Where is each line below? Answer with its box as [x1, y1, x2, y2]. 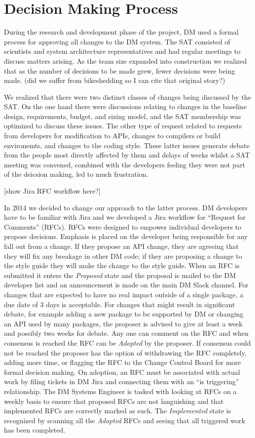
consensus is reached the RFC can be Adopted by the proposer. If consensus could [4, 337, 251, 348]
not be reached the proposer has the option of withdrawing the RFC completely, [4, 347, 247, 358]
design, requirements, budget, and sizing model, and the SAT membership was [4, 111, 241, 121]
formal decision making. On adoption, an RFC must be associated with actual [4, 366, 240, 377]
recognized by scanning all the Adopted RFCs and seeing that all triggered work [4, 415, 245, 425]
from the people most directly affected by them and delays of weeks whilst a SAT [4, 150, 250, 160]
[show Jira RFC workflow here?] [4, 186, 101, 196]
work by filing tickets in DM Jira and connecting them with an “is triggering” [4, 376, 239, 387]
